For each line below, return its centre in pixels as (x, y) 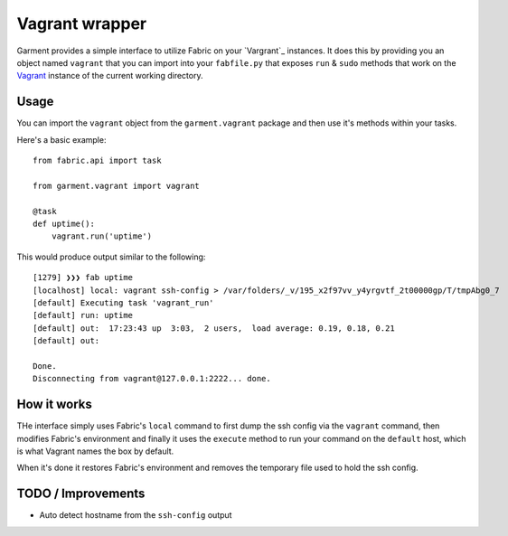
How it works (54, 404)
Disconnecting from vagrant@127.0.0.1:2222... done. (152, 379)
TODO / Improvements (81, 494)
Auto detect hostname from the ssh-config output (136, 515)
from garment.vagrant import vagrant (117, 186)
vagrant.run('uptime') (102, 236)
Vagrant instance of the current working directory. (110, 76)
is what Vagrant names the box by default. (95, 451)
